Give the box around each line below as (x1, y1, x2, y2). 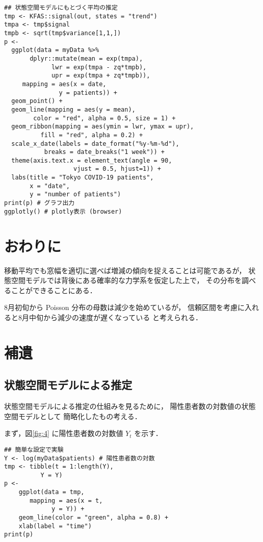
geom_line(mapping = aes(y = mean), (11, 106, 136, 113)
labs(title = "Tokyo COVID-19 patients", (11, 174, 154, 182)
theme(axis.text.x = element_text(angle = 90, (11, 157, 172, 164)
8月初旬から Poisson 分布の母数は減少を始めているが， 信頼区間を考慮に (4, 302, 245, 313)
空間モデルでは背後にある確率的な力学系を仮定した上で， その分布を (11, 275, 242, 286)
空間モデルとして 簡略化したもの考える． (4, 410, 142, 421)
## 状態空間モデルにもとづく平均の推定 (4, 4, 118, 11)
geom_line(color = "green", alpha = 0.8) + (18, 514, 169, 522)
